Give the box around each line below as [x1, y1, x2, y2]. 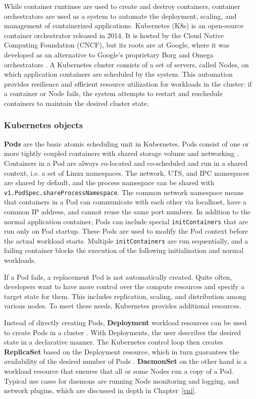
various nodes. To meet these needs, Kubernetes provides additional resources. [4, 300, 242, 311]
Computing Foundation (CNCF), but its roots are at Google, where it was [4, 40, 230, 50]
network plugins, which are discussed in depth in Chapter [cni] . [4, 385, 197, 396]
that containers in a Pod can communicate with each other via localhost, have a [4, 197, 247, 207]
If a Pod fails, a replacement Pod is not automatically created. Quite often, [4, 271, 232, 282]
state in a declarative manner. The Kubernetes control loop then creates [4, 337, 223, 347]
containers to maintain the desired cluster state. [4, 98, 149, 108]
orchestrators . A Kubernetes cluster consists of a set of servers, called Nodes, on [4, 59, 249, 69]
